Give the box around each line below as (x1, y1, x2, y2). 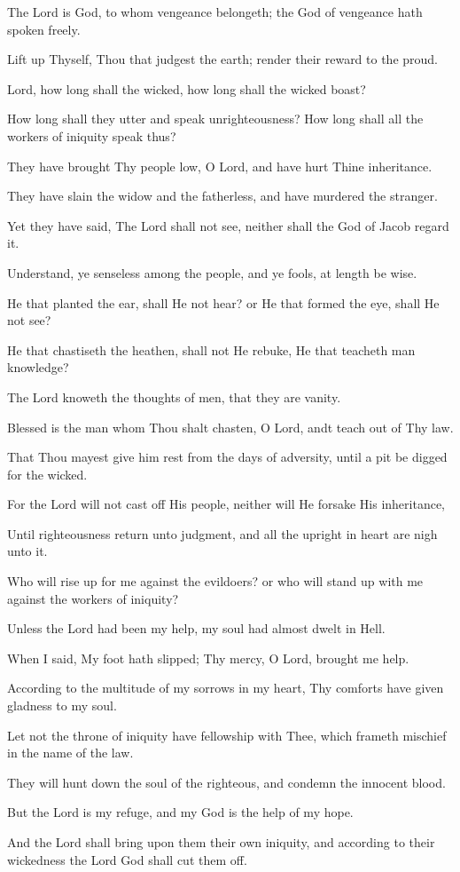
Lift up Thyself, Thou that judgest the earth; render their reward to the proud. (7, 50, 439, 68)
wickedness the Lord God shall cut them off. (7, 850, 247, 868)
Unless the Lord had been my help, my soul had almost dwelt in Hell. (7, 619, 386, 638)
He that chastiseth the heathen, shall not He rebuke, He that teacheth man (7, 340, 416, 359)
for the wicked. (7, 464, 88, 483)
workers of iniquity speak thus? (7, 126, 176, 145)
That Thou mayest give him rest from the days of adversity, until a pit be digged (7, 448, 448, 466)
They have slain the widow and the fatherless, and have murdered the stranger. (7, 186, 438, 205)
